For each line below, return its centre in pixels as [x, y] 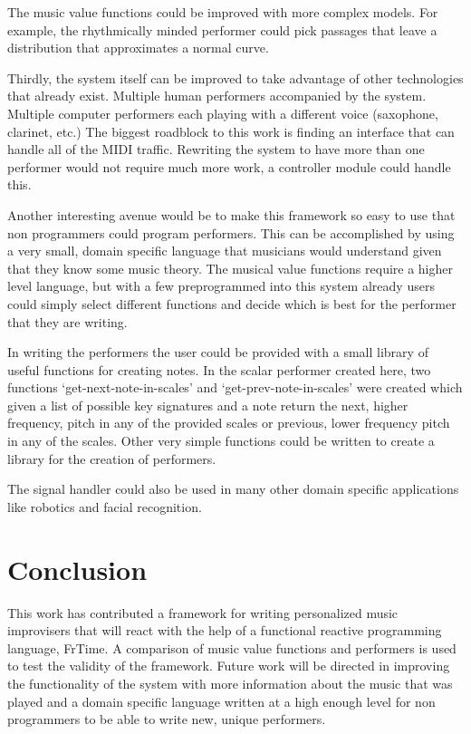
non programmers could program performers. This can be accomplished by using [231, 232]
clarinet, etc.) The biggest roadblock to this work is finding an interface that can [231, 131]
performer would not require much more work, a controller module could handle [229, 166]
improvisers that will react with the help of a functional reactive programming [225, 630]
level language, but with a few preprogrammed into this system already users [221, 286]
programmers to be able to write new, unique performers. [167, 719]
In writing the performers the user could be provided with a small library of [218, 352]
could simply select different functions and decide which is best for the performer [232, 303]
